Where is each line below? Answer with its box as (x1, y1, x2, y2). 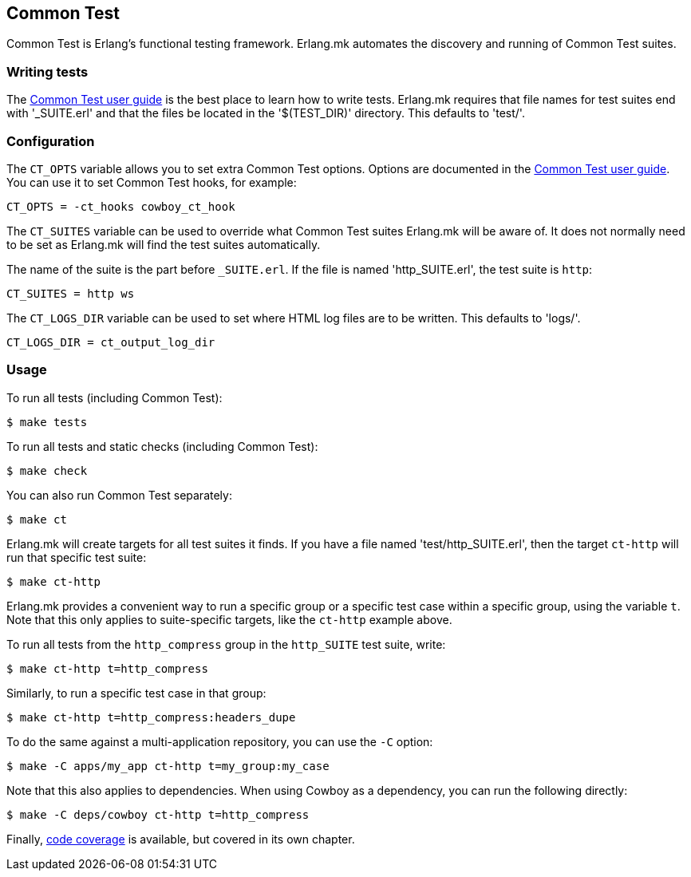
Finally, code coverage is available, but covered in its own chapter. (6, 832, 355, 846)
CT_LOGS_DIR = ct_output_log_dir (6, 335, 215, 349)
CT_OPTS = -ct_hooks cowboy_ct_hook (6, 199, 235, 213)
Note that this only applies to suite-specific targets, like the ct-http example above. (6, 612, 452, 626)
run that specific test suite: (6, 550, 147, 564)
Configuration (6, 132, 95, 149)
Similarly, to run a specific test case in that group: (6, 685, 267, 700)
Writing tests (6, 63, 89, 80)
